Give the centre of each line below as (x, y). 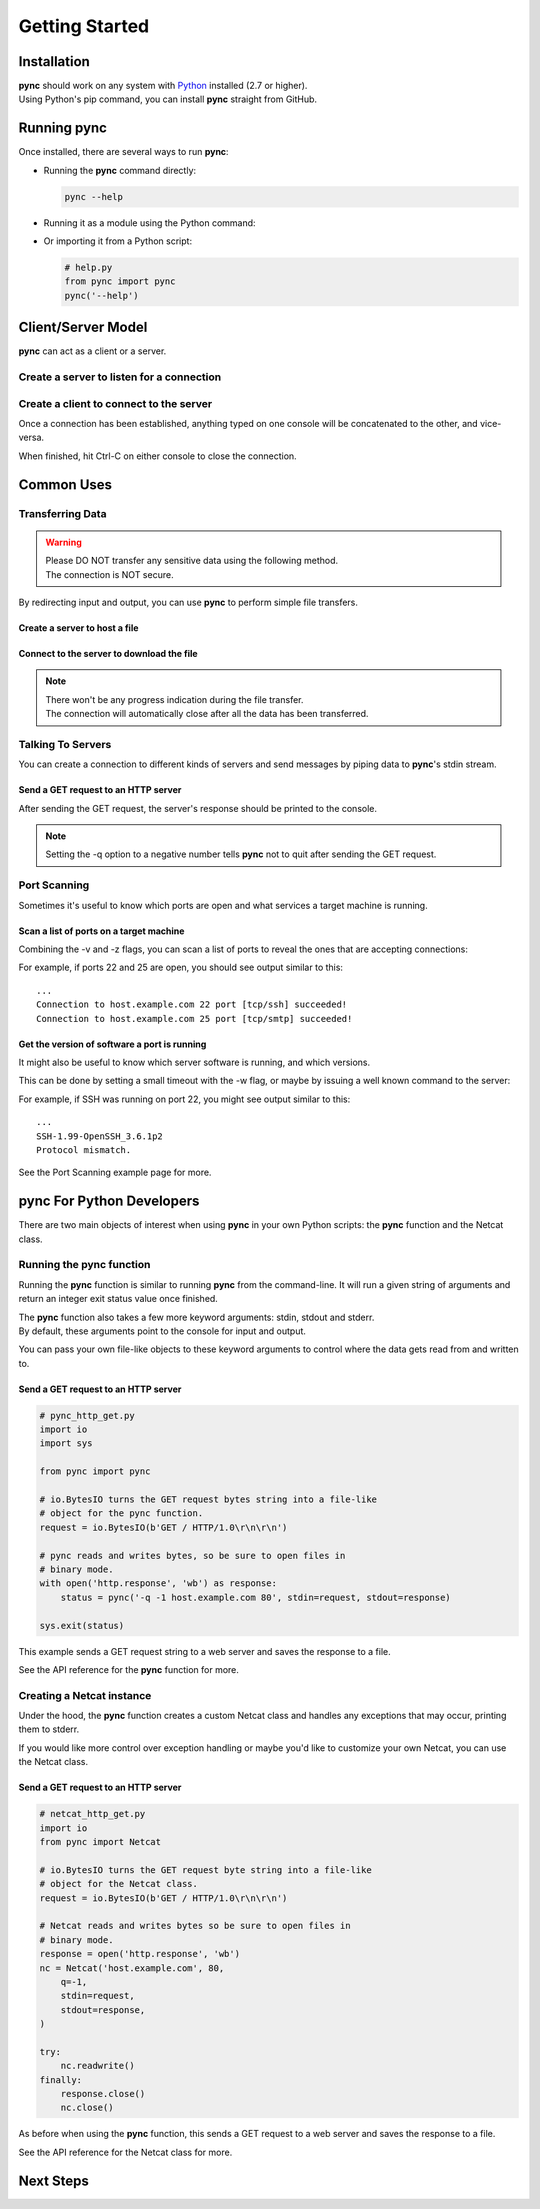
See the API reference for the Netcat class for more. (125, 2152)
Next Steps (53, 2180)
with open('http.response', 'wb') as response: (158, 1583)
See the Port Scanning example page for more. (115, 1172)
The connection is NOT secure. (109, 574)
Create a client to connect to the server (115, 403)
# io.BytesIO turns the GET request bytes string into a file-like (208, 1499)
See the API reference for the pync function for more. (129, 1669)
